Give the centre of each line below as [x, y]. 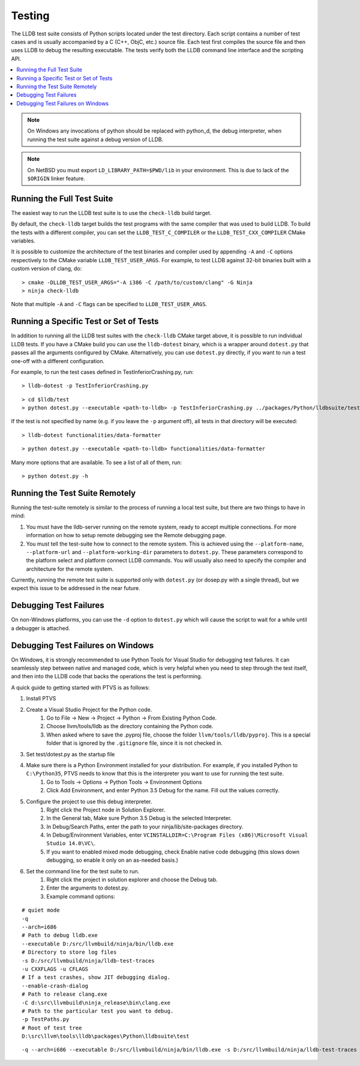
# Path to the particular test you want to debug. [98, 1011]
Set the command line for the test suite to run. [83, 871]
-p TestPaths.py [46, 1019]
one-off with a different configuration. [58, 361]
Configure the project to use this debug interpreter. [89, 801]
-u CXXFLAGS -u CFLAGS [55, 969]
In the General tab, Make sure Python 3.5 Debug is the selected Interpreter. [139, 818]
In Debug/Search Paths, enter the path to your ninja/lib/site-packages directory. [145, 827]
